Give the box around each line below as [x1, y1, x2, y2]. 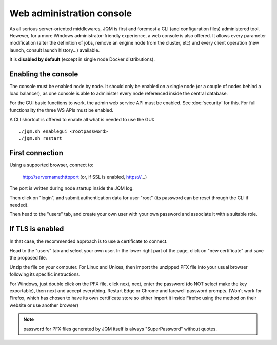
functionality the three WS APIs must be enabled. [9, 107, 114, 113]
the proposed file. [9, 254, 47, 261]
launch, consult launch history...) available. [9, 47, 100, 53]
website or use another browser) [9, 302, 79, 308]
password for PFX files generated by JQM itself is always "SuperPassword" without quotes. [23, 326, 217, 332]
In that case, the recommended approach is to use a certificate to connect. [9, 238, 168, 244]
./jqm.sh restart [18, 136, 62, 141]
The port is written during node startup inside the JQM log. [9, 185, 134, 191]
